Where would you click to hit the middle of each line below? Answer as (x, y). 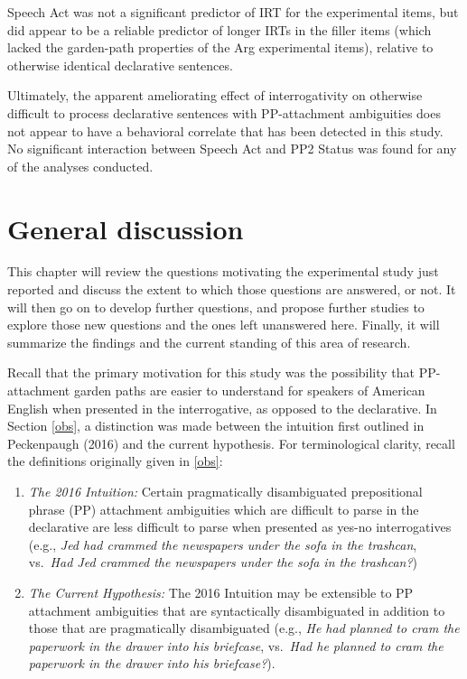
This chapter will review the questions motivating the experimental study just (223, 271)
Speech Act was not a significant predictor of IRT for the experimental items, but (233, 12)
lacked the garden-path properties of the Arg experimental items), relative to (220, 47)
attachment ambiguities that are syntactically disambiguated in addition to (237, 610)
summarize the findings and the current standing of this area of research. (209, 342)
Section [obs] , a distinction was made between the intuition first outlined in (216, 426)
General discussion (126, 228)
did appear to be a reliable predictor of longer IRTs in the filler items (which (219, 29)
